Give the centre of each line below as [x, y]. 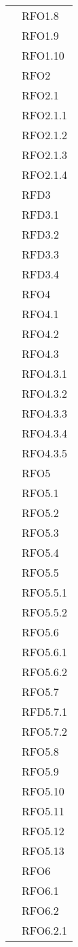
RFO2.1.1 [45, 115]
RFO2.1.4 [45, 175]
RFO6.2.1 [45, 930]
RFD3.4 [40, 274]
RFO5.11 [43, 811]
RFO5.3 [40, 532]
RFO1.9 [40, 35]
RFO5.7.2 [45, 731]
